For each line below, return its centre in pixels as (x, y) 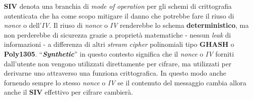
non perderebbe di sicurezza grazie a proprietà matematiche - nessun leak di (117, 34)
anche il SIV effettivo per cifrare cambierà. (69, 92)
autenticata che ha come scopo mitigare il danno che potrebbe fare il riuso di (119, 15)
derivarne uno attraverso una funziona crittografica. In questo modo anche (115, 73)
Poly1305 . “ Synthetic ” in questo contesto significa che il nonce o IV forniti (119, 53)
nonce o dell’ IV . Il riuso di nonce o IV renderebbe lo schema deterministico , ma (126, 25)
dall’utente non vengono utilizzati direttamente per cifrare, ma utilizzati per (118, 63)
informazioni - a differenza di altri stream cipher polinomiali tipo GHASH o (119, 44)
